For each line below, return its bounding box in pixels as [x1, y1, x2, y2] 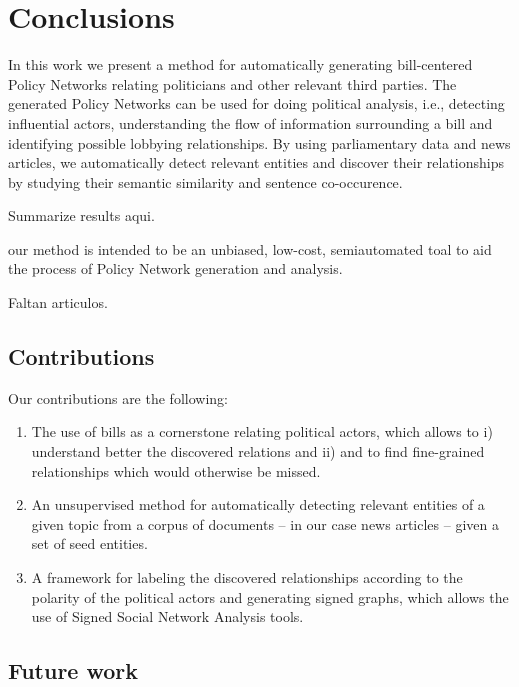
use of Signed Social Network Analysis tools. [31, 606, 304, 627]
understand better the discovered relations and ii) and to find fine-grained [31, 441, 485, 462]
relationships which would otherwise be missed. [31, 460, 321, 481]
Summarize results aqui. [8, 205, 155, 226]
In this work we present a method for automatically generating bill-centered [8, 54, 473, 75]
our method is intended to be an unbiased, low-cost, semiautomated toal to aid [8, 238, 492, 259]
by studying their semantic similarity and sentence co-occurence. [8, 171, 403, 192]
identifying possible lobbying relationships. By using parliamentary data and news [8, 132, 511, 153]
